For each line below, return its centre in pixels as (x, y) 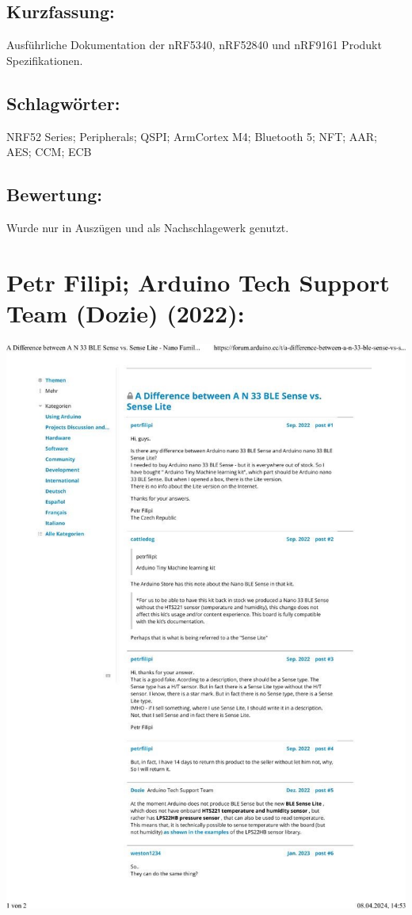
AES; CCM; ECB (49, 152)
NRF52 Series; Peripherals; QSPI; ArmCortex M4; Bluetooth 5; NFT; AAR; (192, 136)
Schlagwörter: (63, 103)
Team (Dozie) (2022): (126, 313)
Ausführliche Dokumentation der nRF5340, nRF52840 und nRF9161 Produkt (194, 45)
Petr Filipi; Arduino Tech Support (198, 282)
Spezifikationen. (45, 60)
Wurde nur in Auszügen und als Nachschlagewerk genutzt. (148, 227)
